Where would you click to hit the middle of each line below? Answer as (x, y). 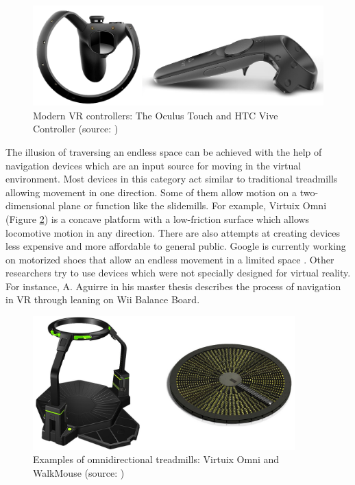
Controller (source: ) (76, 129)
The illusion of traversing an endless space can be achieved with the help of (164, 151)
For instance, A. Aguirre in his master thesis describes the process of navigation (173, 286)
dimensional (30, 205)
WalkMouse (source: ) (79, 472)
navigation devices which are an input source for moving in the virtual (154, 165)
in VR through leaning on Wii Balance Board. (103, 299)
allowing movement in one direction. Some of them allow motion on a (151, 192)
